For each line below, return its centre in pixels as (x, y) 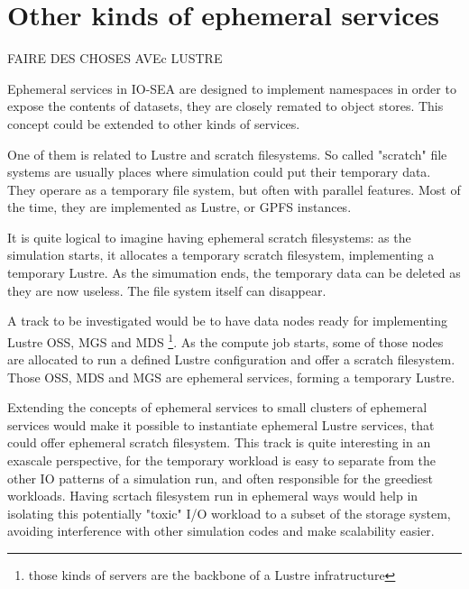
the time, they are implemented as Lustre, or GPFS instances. (179, 207)
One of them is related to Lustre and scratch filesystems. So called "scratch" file (227, 154)
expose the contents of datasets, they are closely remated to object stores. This (225, 106)
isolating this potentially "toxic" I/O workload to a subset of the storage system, (229, 513)
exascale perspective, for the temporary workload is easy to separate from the (222, 460)
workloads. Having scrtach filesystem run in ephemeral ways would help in (213, 496)
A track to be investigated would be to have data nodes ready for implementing (227, 321)
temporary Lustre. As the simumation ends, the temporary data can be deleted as (234, 273)
